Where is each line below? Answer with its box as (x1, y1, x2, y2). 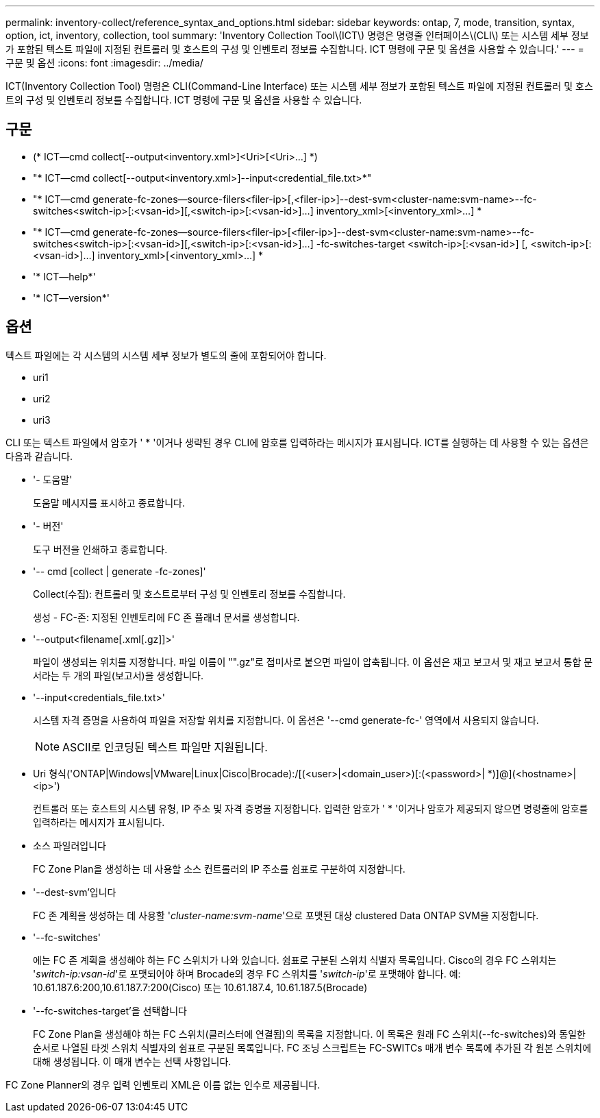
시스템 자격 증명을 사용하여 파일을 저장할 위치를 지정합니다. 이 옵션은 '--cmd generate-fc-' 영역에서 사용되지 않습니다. (33, 714, 539, 726)
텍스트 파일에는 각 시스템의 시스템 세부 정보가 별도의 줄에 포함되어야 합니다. (5, 349, 327, 361)
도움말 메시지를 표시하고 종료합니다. (33, 496, 185, 509)
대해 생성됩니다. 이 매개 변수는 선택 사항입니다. (33, 1055, 232, 1067)
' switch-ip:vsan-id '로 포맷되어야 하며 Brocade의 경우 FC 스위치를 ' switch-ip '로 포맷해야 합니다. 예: (33, 967, 461, 980)
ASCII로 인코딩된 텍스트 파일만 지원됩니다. (62, 740, 268, 754)
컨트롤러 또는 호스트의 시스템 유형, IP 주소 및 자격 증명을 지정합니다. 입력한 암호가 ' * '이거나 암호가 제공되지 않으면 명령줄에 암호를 (33, 802, 588, 814)
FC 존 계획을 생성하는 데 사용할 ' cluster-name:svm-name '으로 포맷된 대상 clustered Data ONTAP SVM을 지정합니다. (33, 909, 539, 921)
